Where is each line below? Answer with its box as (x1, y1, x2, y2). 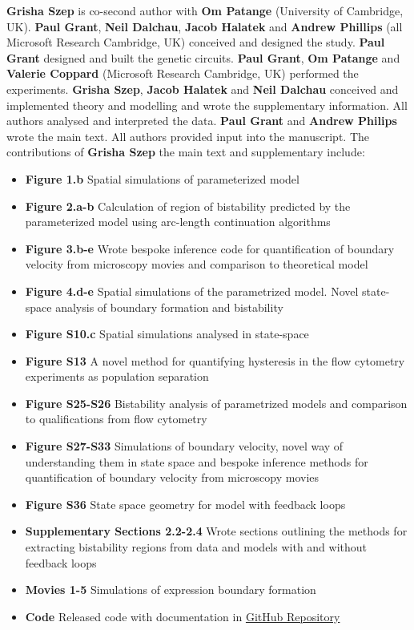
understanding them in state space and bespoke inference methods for (25, 453, 368, 470)
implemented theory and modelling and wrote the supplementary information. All (6, 96, 408, 113)
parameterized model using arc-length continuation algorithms (25, 213, 331, 230)
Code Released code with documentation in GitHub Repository (25, 608, 340, 624)
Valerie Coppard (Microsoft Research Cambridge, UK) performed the (6, 65, 359, 82)
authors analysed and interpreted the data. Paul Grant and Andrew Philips (6, 112, 397, 129)
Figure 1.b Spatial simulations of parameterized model (25, 170, 299, 187)
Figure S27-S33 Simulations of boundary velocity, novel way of (25, 438, 344, 454)
